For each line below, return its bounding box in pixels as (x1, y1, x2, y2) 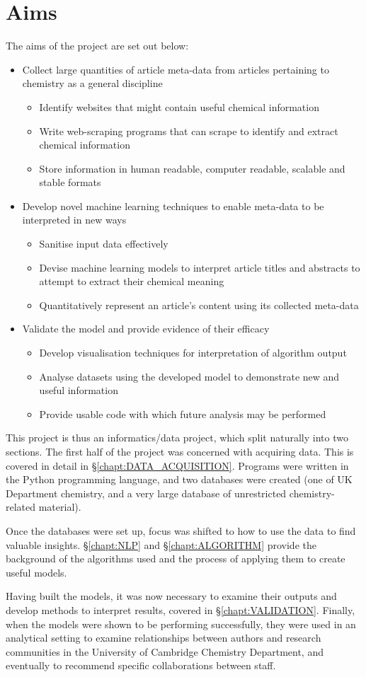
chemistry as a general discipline (22, 76, 163, 91)
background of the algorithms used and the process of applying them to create (6, 551, 345, 566)
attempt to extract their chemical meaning (39, 274, 224, 289)
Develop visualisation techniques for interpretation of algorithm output (39, 345, 347, 360)
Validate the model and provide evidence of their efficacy (22, 321, 270, 336)
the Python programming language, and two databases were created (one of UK (6, 472, 353, 487)
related (6, 499, 36, 514)
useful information (39, 383, 118, 398)
